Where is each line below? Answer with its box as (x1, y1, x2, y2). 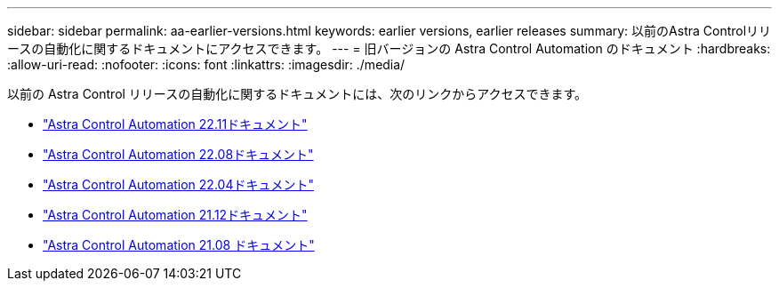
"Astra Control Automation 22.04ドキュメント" (43, 177, 314, 192)
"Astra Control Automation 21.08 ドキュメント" (43, 237, 315, 252)
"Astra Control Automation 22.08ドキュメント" (43, 147, 314, 162)
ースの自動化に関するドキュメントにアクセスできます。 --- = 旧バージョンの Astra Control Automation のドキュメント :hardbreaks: (7, 41, 771, 56)
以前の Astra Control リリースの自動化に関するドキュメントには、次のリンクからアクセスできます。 (7, 86, 588, 101)
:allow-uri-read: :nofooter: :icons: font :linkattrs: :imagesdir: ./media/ (7, 57, 406, 72)
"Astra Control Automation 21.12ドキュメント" (43, 207, 308, 222)
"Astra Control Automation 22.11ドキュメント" (43, 116, 308, 132)
